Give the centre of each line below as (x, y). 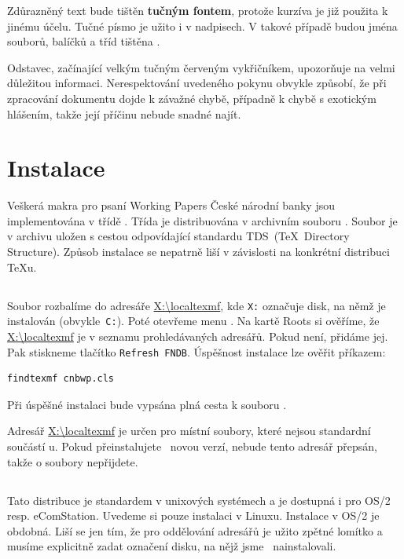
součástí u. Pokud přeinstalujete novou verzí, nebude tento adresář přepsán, (192, 446)
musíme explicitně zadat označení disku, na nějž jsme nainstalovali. (172, 546)
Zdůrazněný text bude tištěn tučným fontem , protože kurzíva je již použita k (198, 10)
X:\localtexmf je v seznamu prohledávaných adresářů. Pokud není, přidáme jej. (198, 336)
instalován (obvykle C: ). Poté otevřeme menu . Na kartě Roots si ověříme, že (193, 321)
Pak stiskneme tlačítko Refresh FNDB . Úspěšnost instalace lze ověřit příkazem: (196, 351)
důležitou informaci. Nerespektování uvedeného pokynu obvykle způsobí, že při (197, 83)
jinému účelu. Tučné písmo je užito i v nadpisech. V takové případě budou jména (202, 26)
